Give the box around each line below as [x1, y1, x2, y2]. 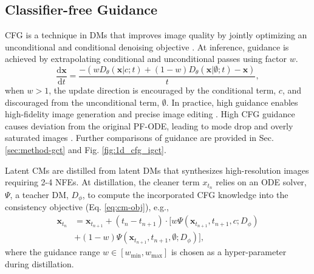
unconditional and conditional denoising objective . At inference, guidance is [5, 40, 289, 53]
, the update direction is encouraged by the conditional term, [49, 84, 276, 97]
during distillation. [5, 257, 74, 270]
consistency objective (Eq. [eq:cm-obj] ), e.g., [5, 200, 169, 213]
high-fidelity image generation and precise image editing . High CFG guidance [5, 108, 295, 120]
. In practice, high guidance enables [166, 95, 298, 108]
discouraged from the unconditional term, [5, 95, 160, 108]
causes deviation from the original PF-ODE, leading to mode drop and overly [5, 119, 293, 132]
